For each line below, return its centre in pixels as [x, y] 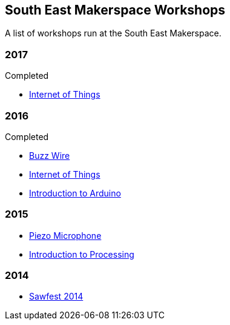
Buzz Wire [50, 155]
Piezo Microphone [65, 235]
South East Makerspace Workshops [115, 10]
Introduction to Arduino [75, 193]
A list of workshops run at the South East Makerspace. [113, 33]
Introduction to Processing [82, 254]
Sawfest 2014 [56, 297]
